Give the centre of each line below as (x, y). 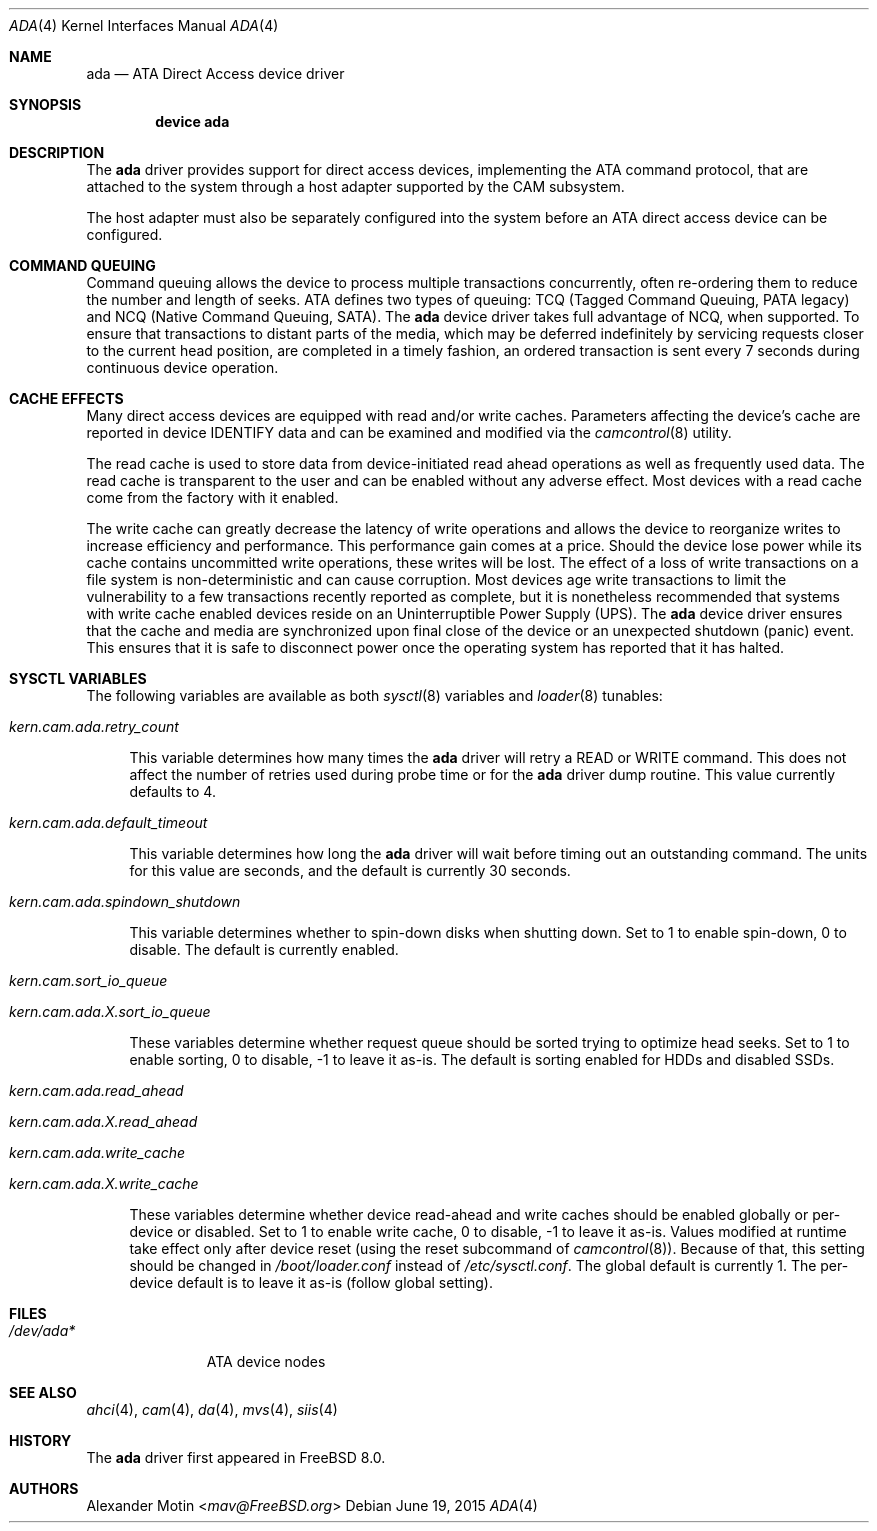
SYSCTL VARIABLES (78, 678)
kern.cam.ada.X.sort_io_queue (110, 1011)
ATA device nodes (266, 1361)
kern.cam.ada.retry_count (94, 726)
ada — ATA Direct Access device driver (215, 73)
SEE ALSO (43, 1392)
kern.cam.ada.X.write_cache (104, 1183)
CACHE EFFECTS (66, 398)
